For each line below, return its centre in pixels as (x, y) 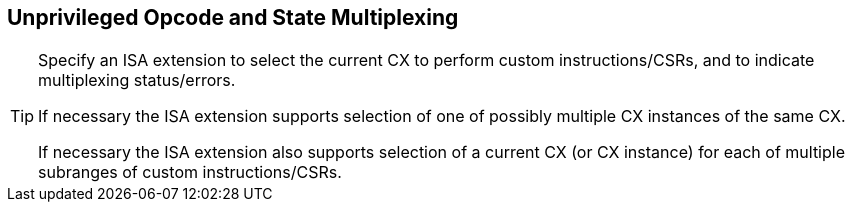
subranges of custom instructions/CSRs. (190, 172)
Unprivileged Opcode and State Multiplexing (233, 17)
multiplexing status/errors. (137, 80)
